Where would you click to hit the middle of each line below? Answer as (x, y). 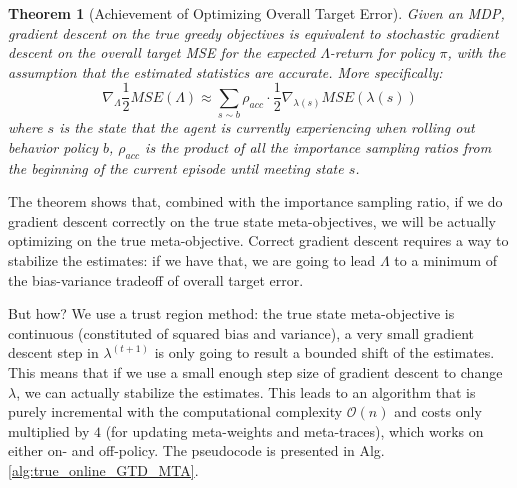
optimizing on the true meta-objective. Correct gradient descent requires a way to (258, 240)
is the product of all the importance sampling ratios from (318, 146)
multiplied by (49, 430)
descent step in (53, 352)
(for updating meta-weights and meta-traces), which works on (294, 430)
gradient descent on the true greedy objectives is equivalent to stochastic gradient (253, 32)
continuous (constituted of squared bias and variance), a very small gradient (241, 332)
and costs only (438, 411)
